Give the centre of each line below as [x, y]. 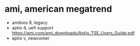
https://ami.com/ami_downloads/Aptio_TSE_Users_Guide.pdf [73, 33]
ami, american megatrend [58, 9]
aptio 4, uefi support [33, 27]
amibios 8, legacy [30, 23]
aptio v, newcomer [31, 38]
